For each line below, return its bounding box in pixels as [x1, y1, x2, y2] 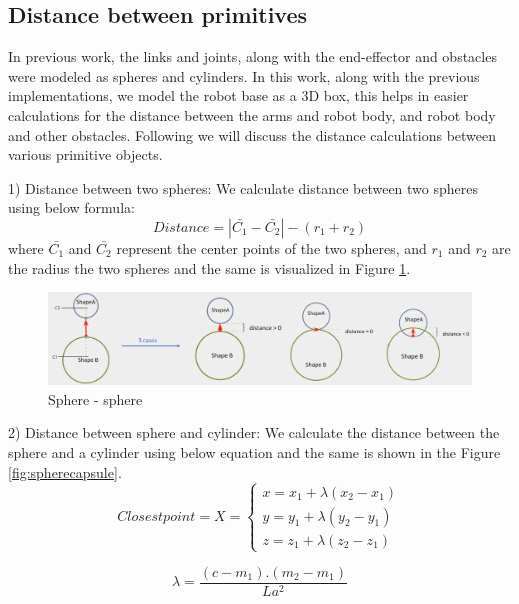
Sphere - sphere [48, 388, 143, 409]
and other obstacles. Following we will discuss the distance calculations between [8, 124, 497, 145]
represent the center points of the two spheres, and [116, 237, 427, 258]
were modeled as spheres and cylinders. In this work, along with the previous [8, 65, 480, 86]
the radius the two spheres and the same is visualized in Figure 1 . [8, 257, 411, 278]
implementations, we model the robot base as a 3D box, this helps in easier [8, 85, 469, 106]
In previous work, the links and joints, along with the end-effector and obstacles [8, 46, 497, 67]
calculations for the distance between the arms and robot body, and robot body [8, 104, 496, 125]
